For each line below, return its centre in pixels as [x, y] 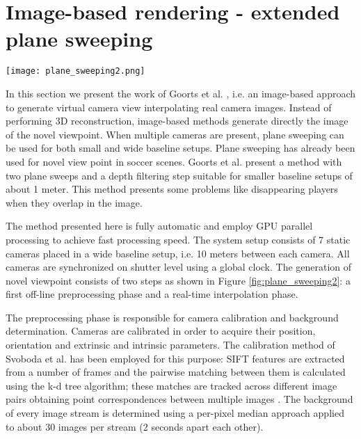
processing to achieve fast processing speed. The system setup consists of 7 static [178, 239]
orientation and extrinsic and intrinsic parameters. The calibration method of [170, 345]
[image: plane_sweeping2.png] [75, 71]
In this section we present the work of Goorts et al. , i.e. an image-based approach [181, 93]
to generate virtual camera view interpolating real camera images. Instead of [169, 107]
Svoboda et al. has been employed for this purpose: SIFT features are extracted [175, 358]
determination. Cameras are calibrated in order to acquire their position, [161, 331]
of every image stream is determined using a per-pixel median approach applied [175, 413]
